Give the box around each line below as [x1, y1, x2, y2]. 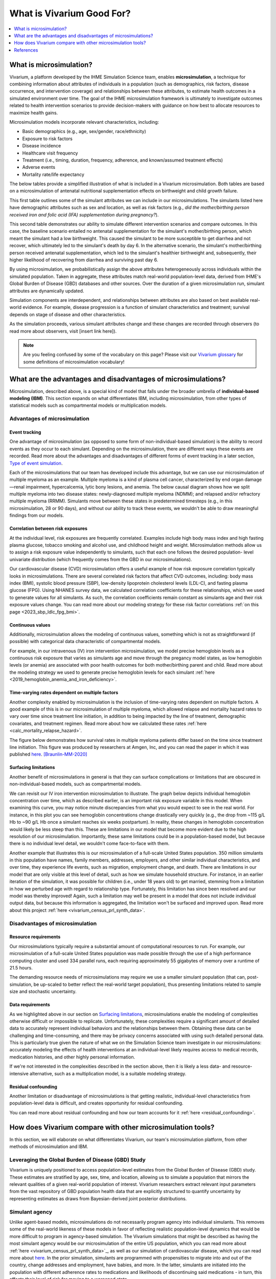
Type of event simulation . [9, 460, 63, 466]
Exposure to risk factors [22, 136, 73, 142]
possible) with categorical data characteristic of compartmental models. [9, 638, 161, 645]
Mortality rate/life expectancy [22, 171, 84, 178]
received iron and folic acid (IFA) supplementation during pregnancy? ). [9, 211, 159, 217]
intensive [9, 1070, 29, 1076]
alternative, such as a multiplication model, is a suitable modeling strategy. [30, 1070, 187, 1076]
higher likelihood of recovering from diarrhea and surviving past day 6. [9, 257, 158, 263]
